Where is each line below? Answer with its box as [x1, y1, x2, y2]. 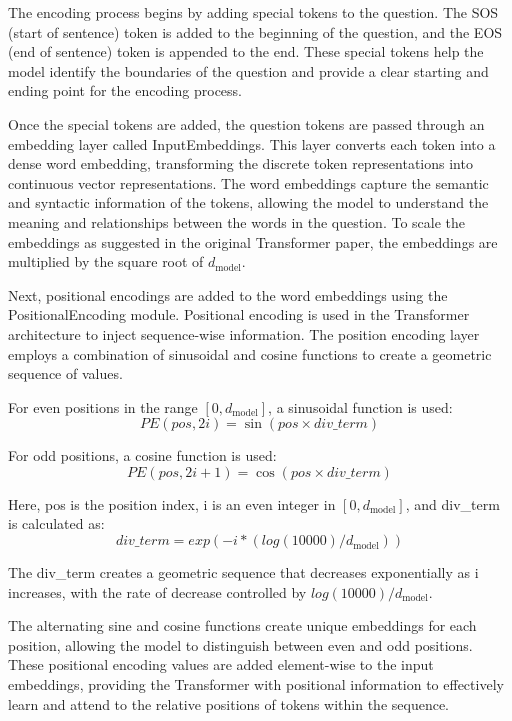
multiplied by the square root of [8, 251, 204, 272]
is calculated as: [8, 513, 105, 534]
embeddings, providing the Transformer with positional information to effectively [8, 674, 504, 695]
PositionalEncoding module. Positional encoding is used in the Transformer [8, 304, 470, 325]
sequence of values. [8, 363, 123, 384]
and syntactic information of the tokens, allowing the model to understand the [8, 192, 489, 213]
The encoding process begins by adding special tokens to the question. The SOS [8, 2, 499, 22]
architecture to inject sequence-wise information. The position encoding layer [8, 323, 480, 344]
